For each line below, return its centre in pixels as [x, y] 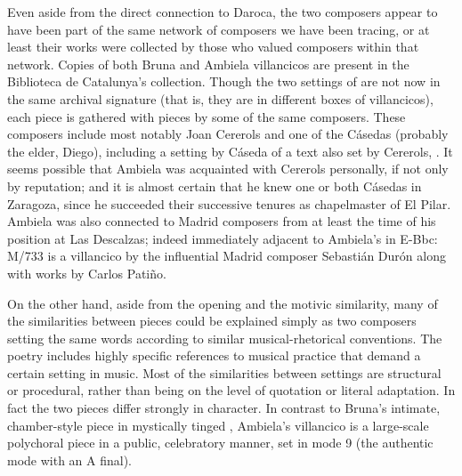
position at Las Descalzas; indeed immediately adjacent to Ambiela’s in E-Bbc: [223, 238]
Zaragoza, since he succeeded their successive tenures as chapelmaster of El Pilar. [229, 203]
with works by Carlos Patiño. [87, 273]
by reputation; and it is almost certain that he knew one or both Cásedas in [215, 186]
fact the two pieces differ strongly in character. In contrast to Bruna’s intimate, [224, 408]
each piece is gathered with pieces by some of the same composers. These [207, 116]
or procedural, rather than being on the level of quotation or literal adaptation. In [231, 390]
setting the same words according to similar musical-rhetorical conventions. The [225, 338]
